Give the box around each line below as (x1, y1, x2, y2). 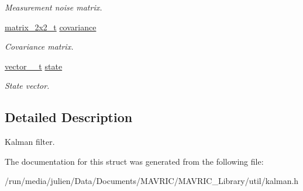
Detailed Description (5, 108, 133, 126)
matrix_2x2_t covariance (5, 20, 97, 33)
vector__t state (5, 60, 63, 72)
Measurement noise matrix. (5, 1, 102, 13)
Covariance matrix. (5, 40, 74, 53)
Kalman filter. (5, 136, 55, 148)
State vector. (5, 79, 50, 92)
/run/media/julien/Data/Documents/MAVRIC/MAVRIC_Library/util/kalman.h (5, 175, 299, 187)
